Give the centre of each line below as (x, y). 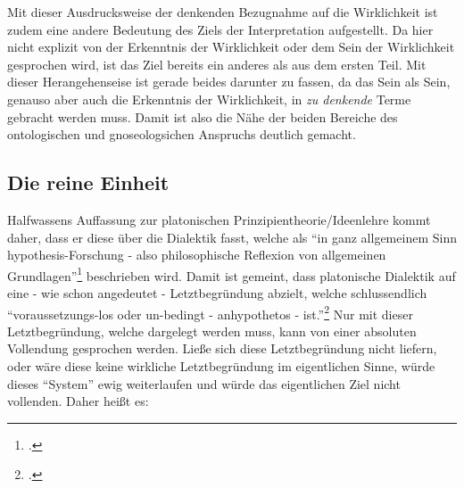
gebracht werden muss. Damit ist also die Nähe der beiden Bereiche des (203, 116)
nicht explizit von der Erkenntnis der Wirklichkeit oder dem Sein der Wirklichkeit (231, 47)
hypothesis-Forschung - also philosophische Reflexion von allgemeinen (197, 255)
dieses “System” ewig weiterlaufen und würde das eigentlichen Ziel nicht (204, 383)
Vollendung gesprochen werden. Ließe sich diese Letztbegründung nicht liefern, (222, 348)
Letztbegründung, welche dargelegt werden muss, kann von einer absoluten (212, 331)
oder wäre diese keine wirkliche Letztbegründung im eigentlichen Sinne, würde (221, 366)
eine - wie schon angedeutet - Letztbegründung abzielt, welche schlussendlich (217, 292)
